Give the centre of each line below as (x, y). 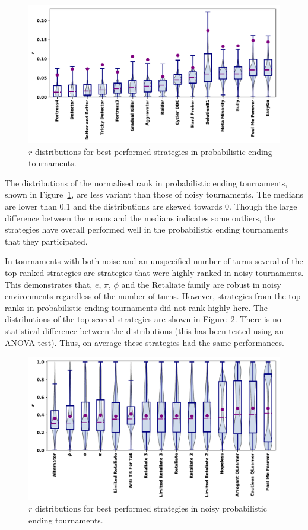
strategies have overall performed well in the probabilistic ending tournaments (147, 229)
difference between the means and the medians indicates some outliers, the (140, 218)
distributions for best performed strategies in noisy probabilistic (151, 508)
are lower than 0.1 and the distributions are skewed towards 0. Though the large (151, 206)
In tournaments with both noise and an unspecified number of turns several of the (154, 261)
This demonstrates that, (49, 284)
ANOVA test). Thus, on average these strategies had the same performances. (145, 342)
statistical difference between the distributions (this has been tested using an (145, 331)
